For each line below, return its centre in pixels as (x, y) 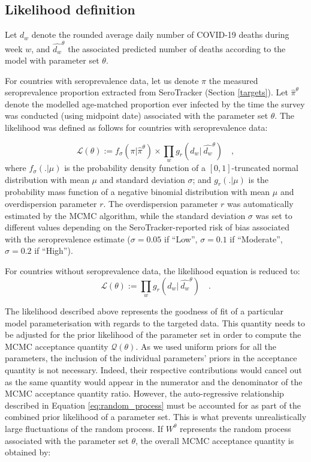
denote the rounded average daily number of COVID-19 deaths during (160, 34)
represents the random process (235, 428)
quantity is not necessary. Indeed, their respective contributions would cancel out (153, 369)
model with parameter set (52, 60)
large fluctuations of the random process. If (84, 428)
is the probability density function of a (135, 168)
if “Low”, (181, 238)
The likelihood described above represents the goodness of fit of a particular (144, 311)
